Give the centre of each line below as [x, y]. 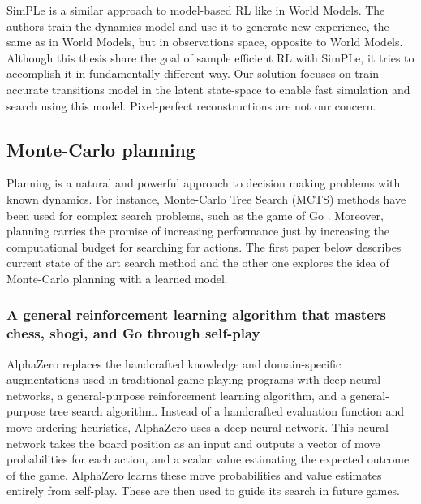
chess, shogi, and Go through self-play [133, 333]
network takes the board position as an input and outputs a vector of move [193, 443]
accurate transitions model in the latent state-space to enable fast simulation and [208, 89]
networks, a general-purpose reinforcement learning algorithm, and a [176, 395]
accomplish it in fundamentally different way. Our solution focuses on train [193, 73]
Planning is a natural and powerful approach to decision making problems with [204, 183]
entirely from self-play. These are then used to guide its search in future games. [203, 491]
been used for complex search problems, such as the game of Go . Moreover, [195, 215]
